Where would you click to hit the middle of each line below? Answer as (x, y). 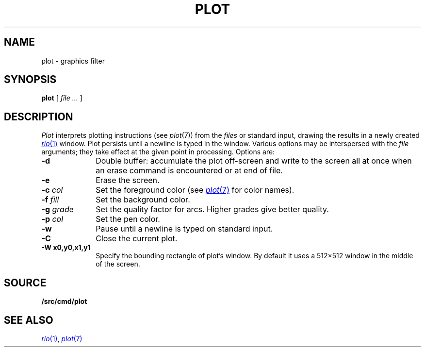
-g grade (57, 209)
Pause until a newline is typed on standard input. (184, 229)
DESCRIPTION (39, 117)
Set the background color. (143, 200)
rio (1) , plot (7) (62, 338)
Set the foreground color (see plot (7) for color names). (195, 190)
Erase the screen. (128, 180)
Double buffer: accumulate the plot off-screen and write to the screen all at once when (254, 161)
